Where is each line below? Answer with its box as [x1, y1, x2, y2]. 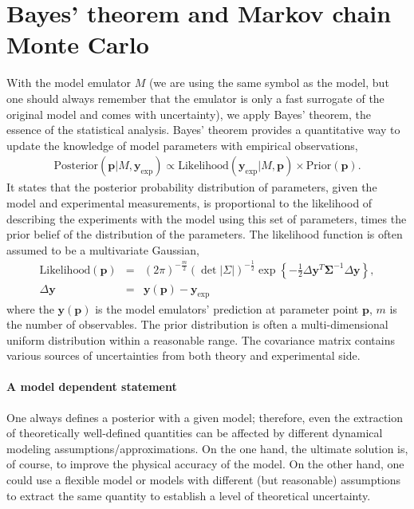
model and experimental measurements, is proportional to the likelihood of [6, 194, 373, 211]
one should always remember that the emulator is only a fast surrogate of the [6, 89, 384, 106]
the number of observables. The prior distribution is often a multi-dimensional [6, 316, 388, 333]
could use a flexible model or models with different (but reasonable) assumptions [6, 472, 401, 488]
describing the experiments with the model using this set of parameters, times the [6, 210, 407, 227]
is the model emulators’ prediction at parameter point [95, 300, 359, 317]
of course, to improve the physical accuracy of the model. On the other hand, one [6, 456, 404, 472]
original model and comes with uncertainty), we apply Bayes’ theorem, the [6, 105, 372, 122]
